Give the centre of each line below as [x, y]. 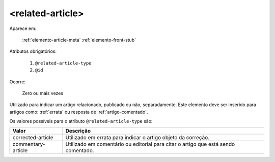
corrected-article [33, 138]
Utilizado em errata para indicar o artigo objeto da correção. [137, 138]
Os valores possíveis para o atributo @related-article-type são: [81, 121]
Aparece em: [23, 28]
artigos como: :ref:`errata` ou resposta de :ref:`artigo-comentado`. [79, 112]
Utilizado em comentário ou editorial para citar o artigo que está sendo [150, 144]
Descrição [78, 131]
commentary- [29, 144]
